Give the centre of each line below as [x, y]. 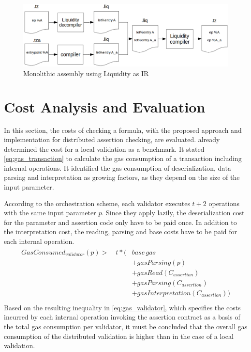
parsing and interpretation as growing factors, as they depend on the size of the [122, 177]
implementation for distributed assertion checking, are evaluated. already [112, 139]
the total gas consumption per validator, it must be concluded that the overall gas [126, 327]
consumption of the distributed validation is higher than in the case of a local [119, 336]
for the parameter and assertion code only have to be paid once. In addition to [120, 222]
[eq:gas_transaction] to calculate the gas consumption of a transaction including [123, 158]
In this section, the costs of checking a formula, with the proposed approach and [123, 130]
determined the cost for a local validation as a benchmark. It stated [104, 149]
